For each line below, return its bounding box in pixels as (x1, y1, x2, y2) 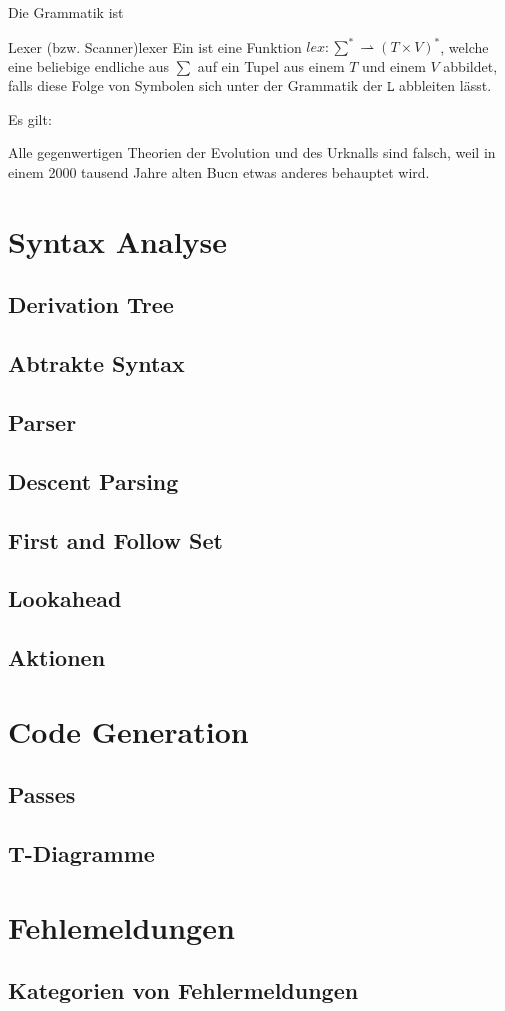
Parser (8, 406, 77, 437)
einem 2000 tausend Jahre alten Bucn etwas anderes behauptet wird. (8, 162, 430, 183)
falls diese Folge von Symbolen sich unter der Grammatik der (8, 75, 383, 96)
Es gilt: (8, 108, 52, 129)
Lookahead (8, 583, 122, 614)
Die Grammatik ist (8, 2, 124, 22)
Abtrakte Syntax (8, 348, 185, 379)
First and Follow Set (8, 524, 223, 555)
